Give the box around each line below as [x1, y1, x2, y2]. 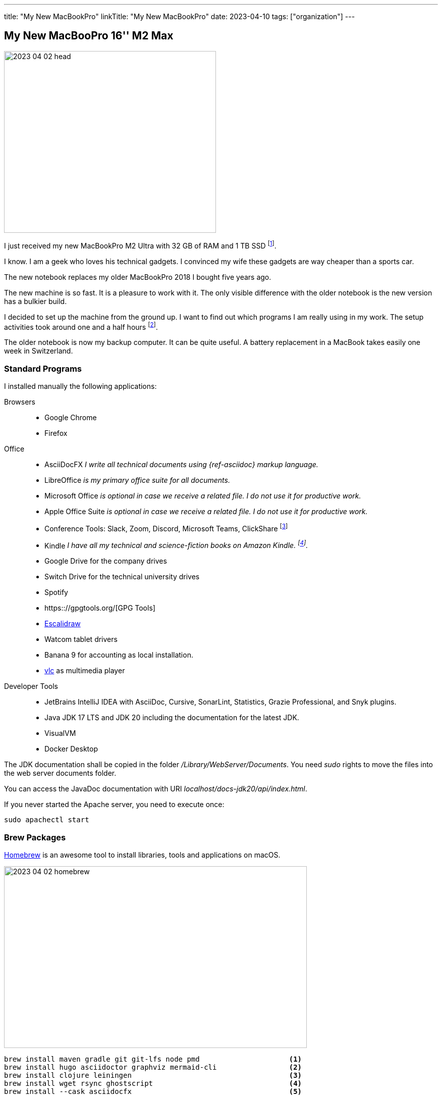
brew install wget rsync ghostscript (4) [4, 1079, 302, 1087]
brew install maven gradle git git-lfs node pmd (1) [4, 1055, 302, 1063]
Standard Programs [4, 363, 82, 374]
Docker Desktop [44, 744, 98, 754]
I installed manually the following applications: [4, 381, 157, 390]
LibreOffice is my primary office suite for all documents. [44, 475, 230, 484]
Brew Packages [4, 832, 66, 842]
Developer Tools [4, 682, 58, 691]
